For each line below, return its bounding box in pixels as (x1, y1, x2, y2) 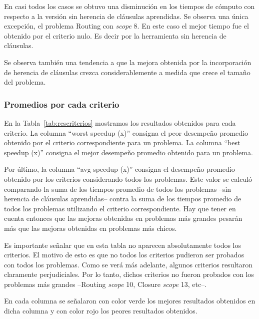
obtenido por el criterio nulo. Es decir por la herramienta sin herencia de (4, 30, 226, 41)
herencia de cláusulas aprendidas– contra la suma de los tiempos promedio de (4, 193, 241, 204)
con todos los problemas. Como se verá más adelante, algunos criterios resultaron (4, 259, 253, 269)
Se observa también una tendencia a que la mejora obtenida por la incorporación (4, 57, 251, 67)
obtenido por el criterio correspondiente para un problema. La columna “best (4, 137, 240, 148)
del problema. (4, 77, 46, 87)
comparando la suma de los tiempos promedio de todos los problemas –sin (4, 183, 231, 194)
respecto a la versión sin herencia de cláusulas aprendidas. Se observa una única (4, 11, 248, 21)
